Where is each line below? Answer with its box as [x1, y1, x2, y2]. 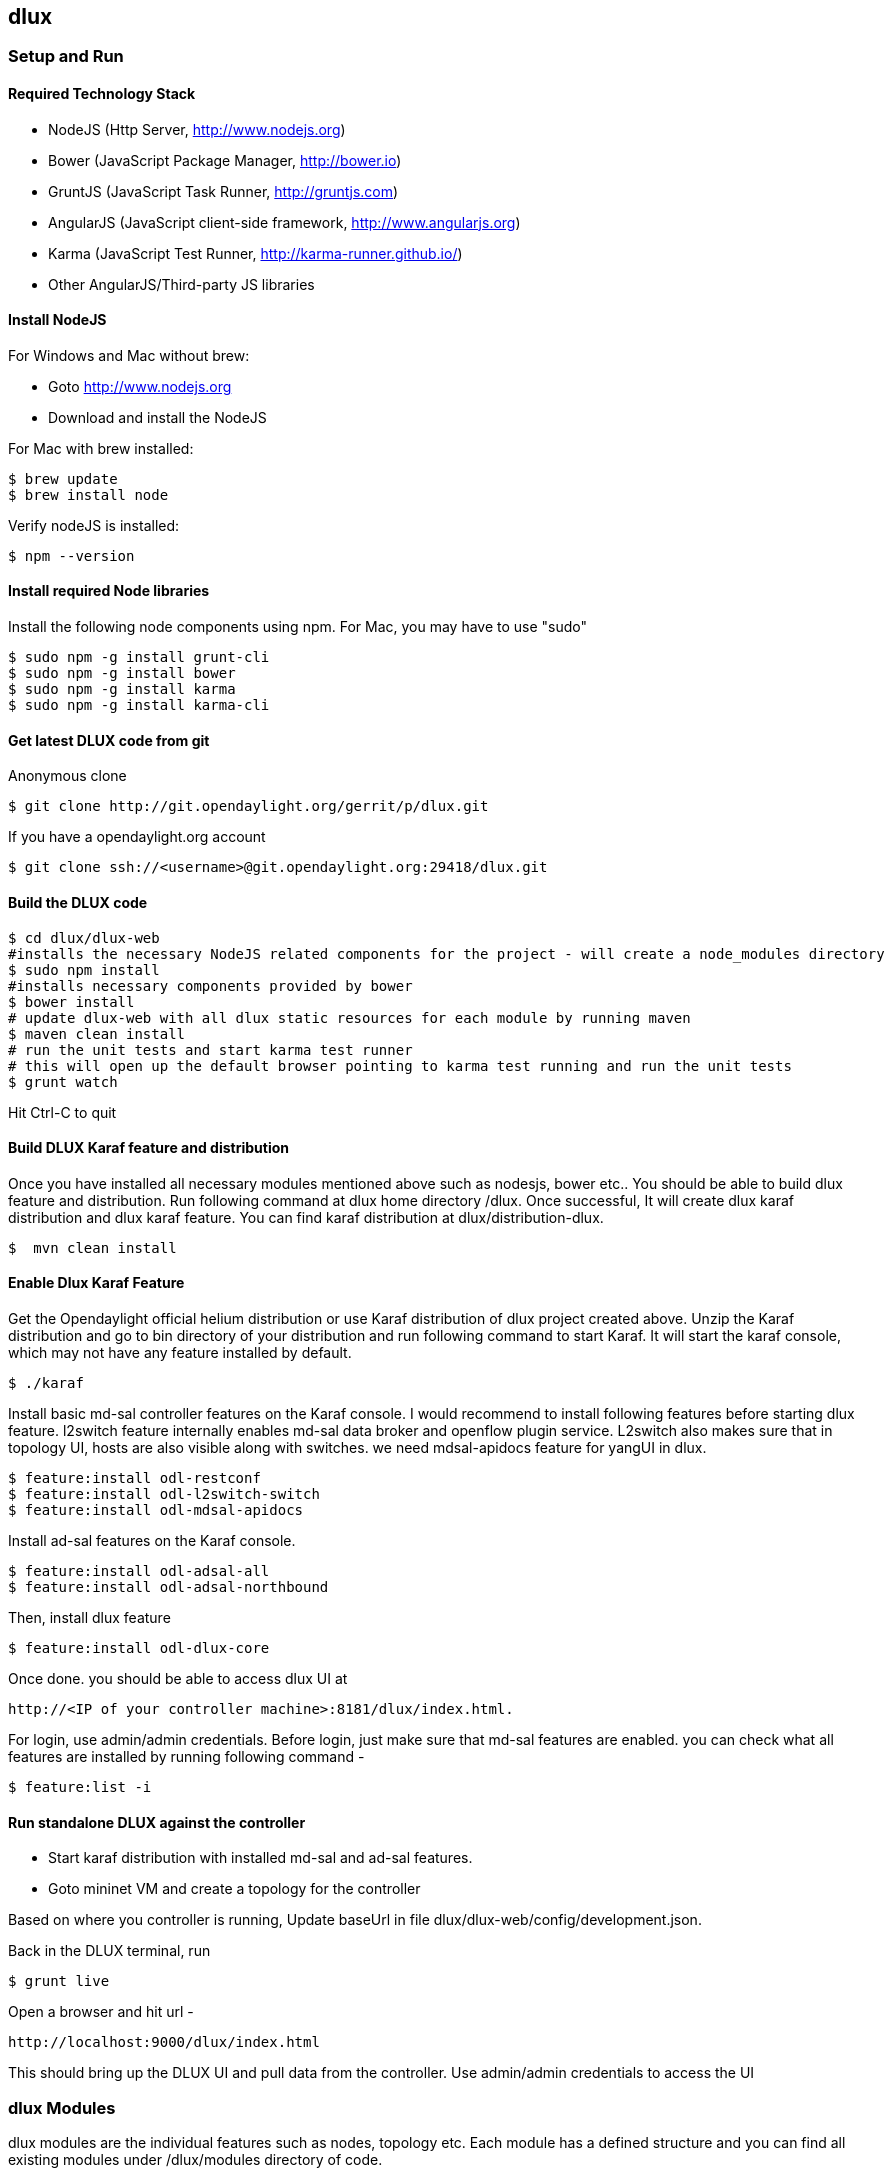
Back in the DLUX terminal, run [8, 1942, 211, 1960]
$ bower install [8, 993, 135, 1010]
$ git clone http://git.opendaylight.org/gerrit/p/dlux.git [8, 798, 489, 815]
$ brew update [8, 470, 118, 487]
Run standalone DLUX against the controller [8, 1813, 306, 1831]
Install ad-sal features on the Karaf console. [8, 1531, 296, 1549]
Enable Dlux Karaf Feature [8, 1274, 185, 1292]
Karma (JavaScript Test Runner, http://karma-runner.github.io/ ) [48, 244, 463, 262]
